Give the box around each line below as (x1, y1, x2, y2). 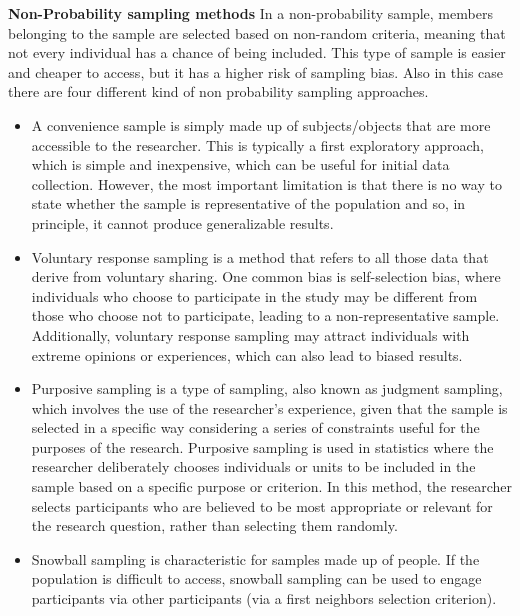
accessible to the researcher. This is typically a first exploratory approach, (31, 134, 485, 155)
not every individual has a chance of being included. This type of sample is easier (8, 42, 506, 63)
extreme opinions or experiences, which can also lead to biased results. (31, 344, 463, 365)
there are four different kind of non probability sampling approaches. (8, 81, 429, 102)
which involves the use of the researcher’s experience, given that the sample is (31, 397, 508, 418)
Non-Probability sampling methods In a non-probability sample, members (8, 3, 493, 23)
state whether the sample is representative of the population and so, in (31, 193, 466, 214)
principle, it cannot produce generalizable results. (31, 212, 334, 233)
